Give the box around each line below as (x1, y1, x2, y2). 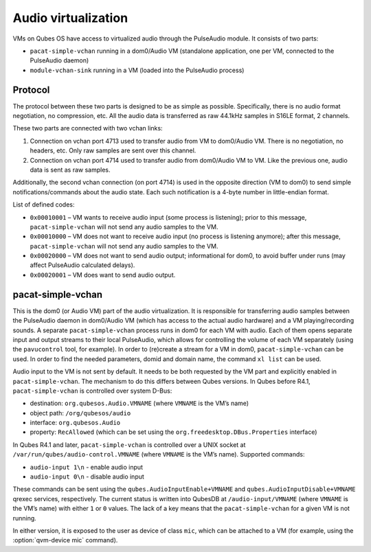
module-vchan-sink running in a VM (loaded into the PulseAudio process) (30, 66, 245, 74)
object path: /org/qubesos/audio (30, 409, 131, 417)
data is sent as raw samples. (30, 165, 111, 174)
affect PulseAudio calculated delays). (30, 261, 135, 269)
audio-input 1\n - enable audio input (30, 463, 144, 471)
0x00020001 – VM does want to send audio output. (30, 271, 176, 279)
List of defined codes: (12, 200, 75, 209)
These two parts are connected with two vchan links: (12, 124, 163, 133)
